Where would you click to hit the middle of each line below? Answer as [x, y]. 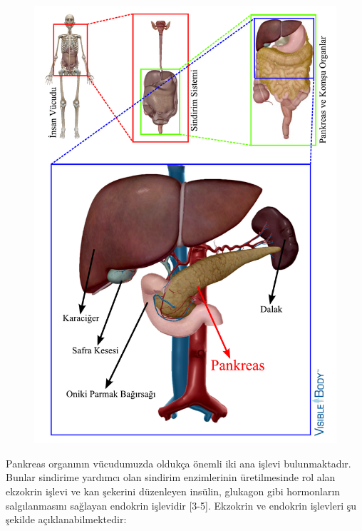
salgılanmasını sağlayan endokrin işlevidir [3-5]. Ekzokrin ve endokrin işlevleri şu [181, 505]
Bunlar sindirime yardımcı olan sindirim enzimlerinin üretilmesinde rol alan [171, 477]
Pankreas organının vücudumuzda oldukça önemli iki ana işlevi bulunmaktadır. [179, 463]
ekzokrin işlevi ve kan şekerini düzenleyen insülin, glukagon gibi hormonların [173, 491]
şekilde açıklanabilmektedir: [66, 519]
